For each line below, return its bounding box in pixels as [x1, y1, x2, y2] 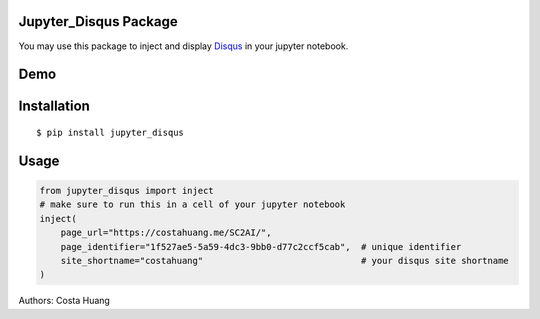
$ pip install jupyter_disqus [36, 126, 185, 138]
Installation [18, 98, 90, 115]
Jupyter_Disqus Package [18, 13, 179, 30]
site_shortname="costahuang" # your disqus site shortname [60, 255, 509, 266]
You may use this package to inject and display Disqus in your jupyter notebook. [18, 40, 349, 52]
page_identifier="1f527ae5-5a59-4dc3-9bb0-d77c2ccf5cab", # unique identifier [60, 241, 462, 252]
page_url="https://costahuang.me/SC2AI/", [60, 227, 272, 239]
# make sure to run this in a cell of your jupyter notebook [39, 199, 346, 210]
